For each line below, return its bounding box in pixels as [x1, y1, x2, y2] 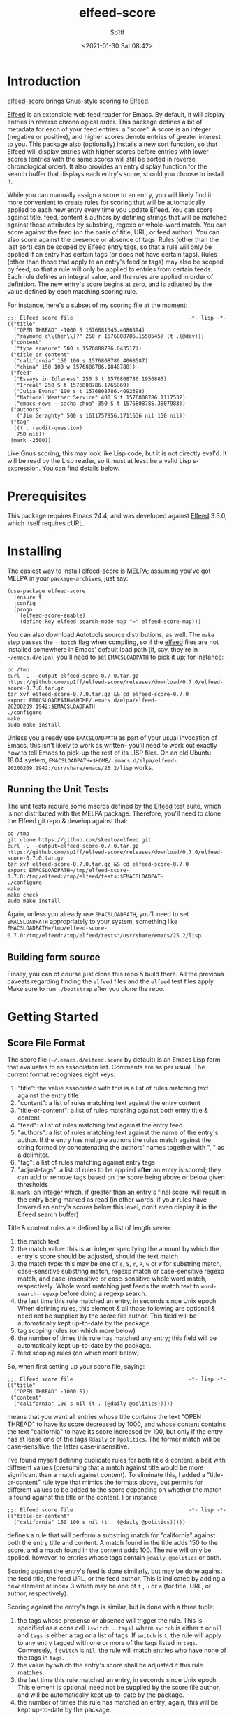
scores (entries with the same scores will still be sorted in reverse [7, 155, 196, 163]
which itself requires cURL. [7, 519, 85, 527]
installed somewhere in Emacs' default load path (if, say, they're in [7, 645, 198, 653]
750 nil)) [16, 430, 45, 438]
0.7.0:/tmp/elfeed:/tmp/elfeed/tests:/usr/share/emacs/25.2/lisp [7, 932, 201, 939]
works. [133, 763, 154, 771]
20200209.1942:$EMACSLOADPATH [7, 703, 96, 710]
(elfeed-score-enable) [20, 612, 86, 619]
